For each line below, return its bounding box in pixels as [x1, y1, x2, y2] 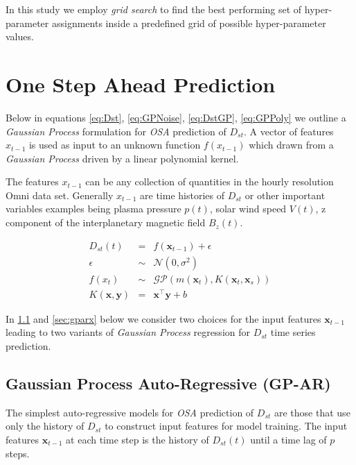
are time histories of [140, 187, 224, 202]
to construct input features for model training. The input [105, 418, 348, 433]
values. [6, 29, 34, 44]
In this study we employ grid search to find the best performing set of [6, 2, 302, 16]
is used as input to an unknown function [28, 137, 201, 152]
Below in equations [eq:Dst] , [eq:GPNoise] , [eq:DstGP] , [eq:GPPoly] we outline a [6, 110, 346, 124]
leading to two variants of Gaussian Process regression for [6, 325, 250, 339]
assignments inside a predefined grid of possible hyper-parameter [51, 15, 326, 30]
